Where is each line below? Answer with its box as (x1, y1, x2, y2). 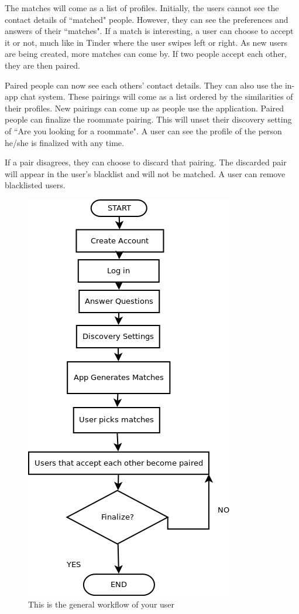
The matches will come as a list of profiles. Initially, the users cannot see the (5, 2, 279, 13)
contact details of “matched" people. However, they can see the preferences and (5, 13, 288, 25)
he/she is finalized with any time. (5, 136, 124, 148)
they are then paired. (5, 59, 80, 71)
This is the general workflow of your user (28, 598, 175, 610)
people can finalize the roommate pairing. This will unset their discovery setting (5, 113, 292, 125)
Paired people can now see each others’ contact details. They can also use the (5, 79, 283, 91)
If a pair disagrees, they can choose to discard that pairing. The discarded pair (5, 156, 287, 168)
